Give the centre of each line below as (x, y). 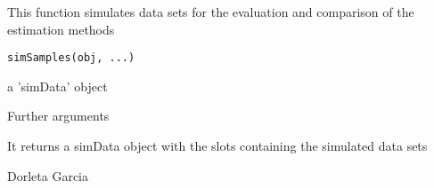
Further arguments (58, 116)
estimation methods (61, 29)
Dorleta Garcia (48, 175)
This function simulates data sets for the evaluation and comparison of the (211, 12)
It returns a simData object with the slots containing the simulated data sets (217, 146)
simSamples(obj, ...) (71, 58)
